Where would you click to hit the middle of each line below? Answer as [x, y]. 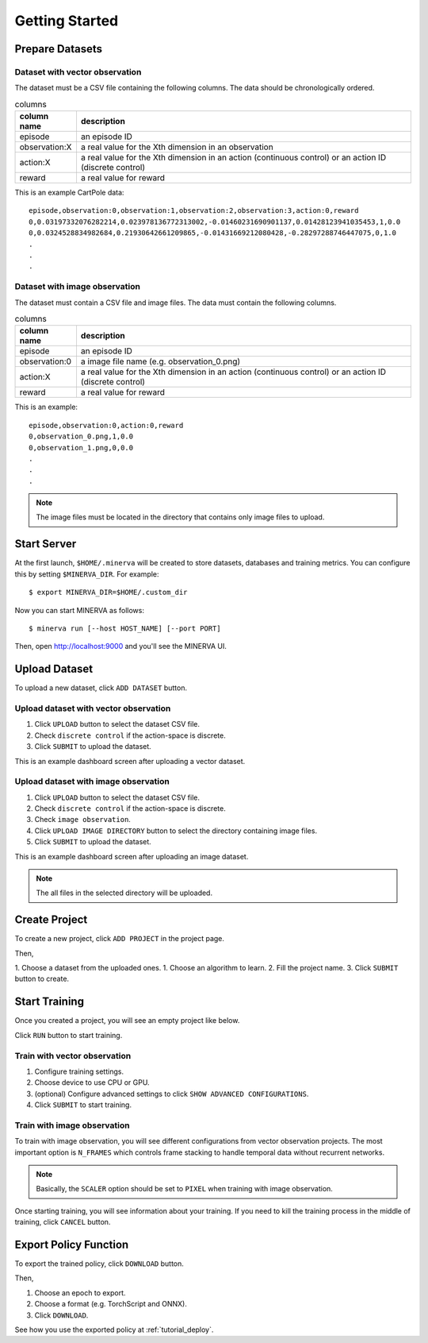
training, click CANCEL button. [63, 1222]
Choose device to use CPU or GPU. [92, 1083]
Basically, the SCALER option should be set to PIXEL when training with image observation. [184, 1189]
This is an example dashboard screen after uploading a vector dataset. [130, 761]
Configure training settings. [79, 1071]
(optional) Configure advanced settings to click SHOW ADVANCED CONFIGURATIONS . [172, 1094]
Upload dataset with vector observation [93, 708]
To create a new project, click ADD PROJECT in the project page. [120, 939]
